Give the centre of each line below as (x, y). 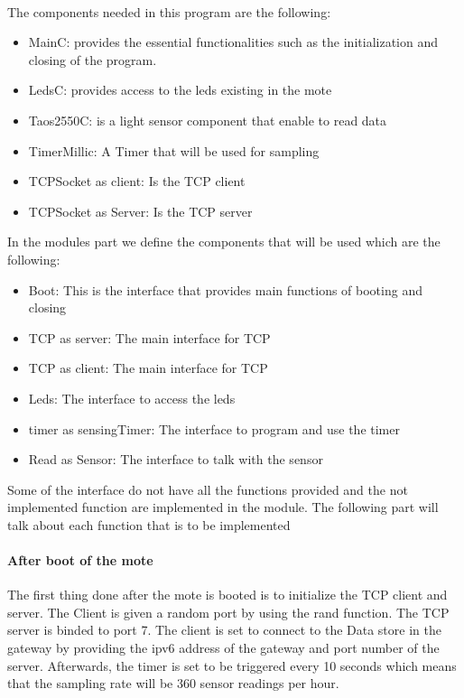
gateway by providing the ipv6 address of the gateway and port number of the (223, 648)
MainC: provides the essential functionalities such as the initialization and (233, 42)
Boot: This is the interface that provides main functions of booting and (225, 289)
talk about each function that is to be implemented (149, 524)
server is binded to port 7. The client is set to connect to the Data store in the (224, 630)
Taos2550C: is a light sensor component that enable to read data (208, 120)
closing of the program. (93, 59)
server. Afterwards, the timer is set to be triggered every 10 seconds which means (232, 665)
